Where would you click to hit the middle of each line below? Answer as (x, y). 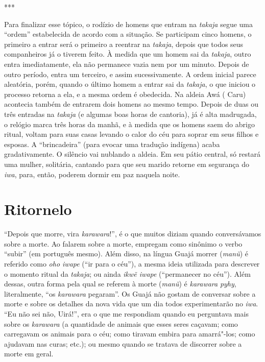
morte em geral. (29, 354)
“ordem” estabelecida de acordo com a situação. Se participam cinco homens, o (128, 34)
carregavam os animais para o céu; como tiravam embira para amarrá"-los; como (130, 334)
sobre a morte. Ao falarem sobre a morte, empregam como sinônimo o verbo (123, 243)
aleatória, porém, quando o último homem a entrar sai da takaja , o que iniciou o (130, 84)
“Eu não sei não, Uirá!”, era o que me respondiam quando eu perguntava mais (126, 313)
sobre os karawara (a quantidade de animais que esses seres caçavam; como (121, 323)
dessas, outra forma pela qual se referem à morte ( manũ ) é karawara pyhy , (120, 284)
